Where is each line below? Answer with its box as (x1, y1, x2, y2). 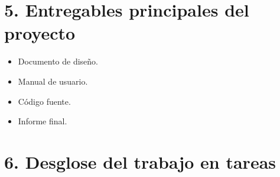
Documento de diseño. (18, 55, 99, 67)
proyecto (4, 21, 76, 45)
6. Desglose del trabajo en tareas (4, 149, 276, 173)
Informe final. (18, 115, 67, 127)
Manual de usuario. (18, 75, 88, 87)
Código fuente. (18, 95, 71, 107)
